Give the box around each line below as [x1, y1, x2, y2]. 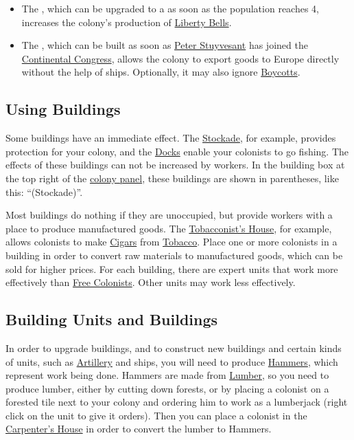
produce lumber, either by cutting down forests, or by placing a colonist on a [5, 381, 329, 395]
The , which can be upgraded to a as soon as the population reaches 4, [21, 1, 319, 15]
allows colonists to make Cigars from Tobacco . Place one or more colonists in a [5, 234, 338, 249]
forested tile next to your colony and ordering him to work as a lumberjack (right [5, 395, 348, 409]
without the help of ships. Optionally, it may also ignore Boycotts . [21, 65, 300, 79]
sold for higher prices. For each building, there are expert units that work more [5, 261, 338, 276]
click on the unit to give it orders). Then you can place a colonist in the [5, 408, 307, 422]
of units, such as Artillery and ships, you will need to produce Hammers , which [5, 354, 338, 368]
